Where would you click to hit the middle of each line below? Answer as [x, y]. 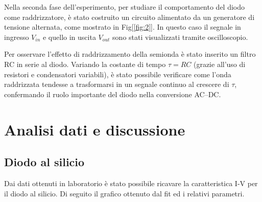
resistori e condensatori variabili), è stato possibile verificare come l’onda [118, 74]
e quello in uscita [69, 37]
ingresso [17, 37]
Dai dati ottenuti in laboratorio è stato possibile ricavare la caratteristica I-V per [131, 183]
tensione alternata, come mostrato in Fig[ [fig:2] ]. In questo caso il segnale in [123, 27]
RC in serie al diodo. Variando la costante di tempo [85, 64]
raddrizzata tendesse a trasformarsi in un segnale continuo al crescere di [117, 84]
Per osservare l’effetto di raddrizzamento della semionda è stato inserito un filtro [130, 54]
